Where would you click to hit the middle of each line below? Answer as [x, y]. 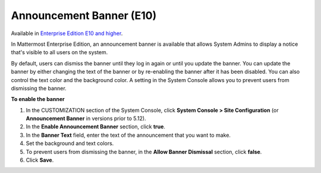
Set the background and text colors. [70, 143]
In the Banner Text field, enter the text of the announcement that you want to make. [128, 135]
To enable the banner [38, 99]
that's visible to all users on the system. [59, 52]
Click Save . [40, 160]
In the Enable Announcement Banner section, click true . [96, 127]
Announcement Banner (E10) [84, 15]
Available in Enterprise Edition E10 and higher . [67, 33]
